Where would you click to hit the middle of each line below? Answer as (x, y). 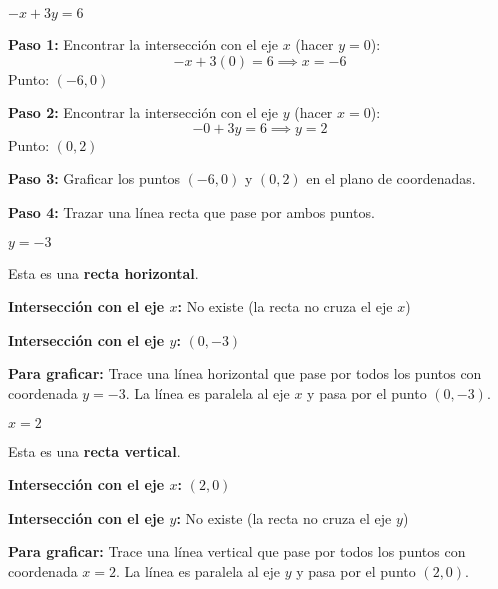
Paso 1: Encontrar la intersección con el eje (143, 44)
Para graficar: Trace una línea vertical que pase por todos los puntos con (237, 551)
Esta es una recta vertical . (94, 450)
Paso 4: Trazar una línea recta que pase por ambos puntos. (191, 211)
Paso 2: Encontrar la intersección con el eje (143, 112)
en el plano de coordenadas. (391, 178)
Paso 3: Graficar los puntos (94, 178)
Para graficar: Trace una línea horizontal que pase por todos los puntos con (245, 373)
